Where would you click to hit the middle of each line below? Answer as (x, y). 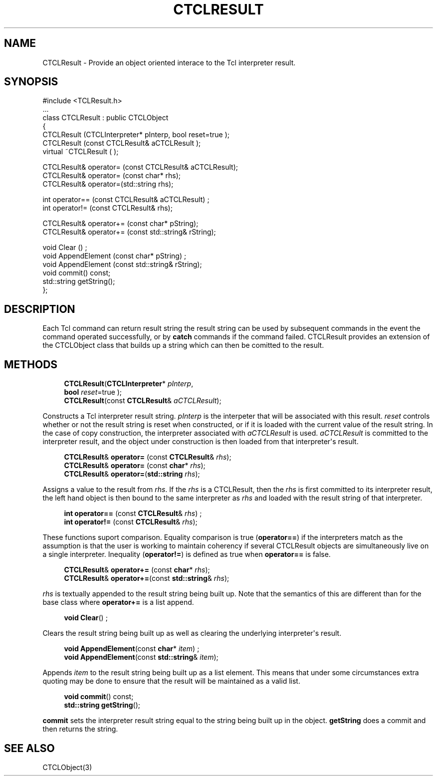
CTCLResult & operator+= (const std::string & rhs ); (147, 578)
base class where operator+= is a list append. (118, 602)
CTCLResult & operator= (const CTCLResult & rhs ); (148, 457)
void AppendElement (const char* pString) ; (114, 256)
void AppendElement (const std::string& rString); (122, 264)
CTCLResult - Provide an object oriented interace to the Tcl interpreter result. (169, 62)
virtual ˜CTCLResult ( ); (81, 152)
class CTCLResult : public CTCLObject (106, 118)
